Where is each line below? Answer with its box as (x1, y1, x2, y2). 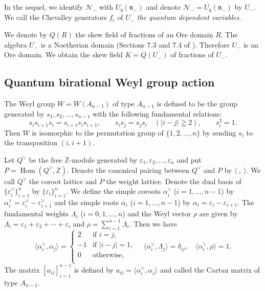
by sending (202, 127, 236, 138)
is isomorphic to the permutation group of (32, 127, 164, 138)
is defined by (74, 264, 114, 275)
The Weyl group (4, 98, 55, 109)
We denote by (4, 29, 47, 40)
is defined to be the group (157, 98, 238, 109)
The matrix (4, 264, 40, 275)
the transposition (4, 137, 58, 148)
